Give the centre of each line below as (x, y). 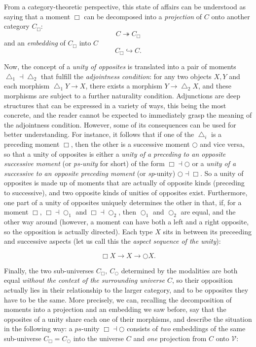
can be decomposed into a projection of (143, 16)
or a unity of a (214, 163)
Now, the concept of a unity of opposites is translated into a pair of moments (120, 66)
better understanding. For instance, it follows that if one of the (99, 134)
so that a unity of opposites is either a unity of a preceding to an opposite (115, 153)
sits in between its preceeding (207, 231)
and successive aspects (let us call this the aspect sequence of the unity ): (112, 241)
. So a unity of (222, 173)
